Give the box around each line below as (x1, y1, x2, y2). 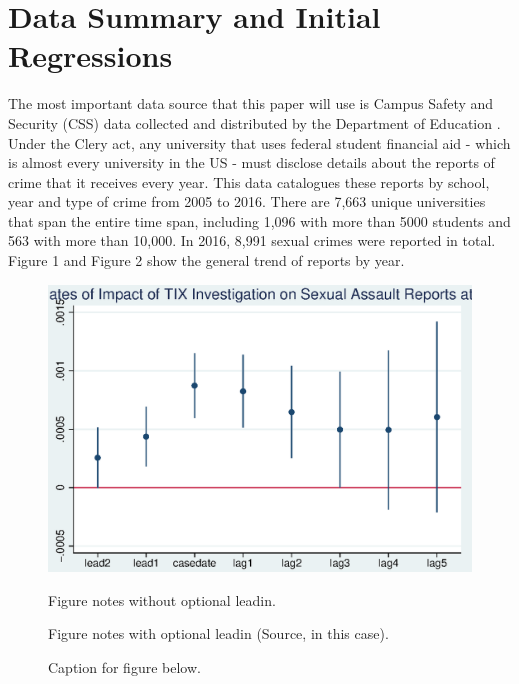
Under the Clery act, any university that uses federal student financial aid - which (8, 132, 511, 153)
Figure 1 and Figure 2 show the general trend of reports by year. (8, 250, 405, 271)
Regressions (8, 35, 173, 76)
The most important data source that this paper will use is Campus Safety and (8, 93, 494, 114)
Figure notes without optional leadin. (48, 589, 276, 610)
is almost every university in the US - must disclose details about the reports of (8, 152, 495, 173)
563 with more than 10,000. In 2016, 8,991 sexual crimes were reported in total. (8, 230, 496, 251)
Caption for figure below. (48, 656, 201, 677)
